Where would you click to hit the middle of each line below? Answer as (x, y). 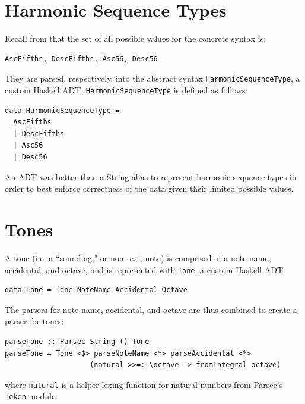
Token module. (31, 396)
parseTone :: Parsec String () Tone (77, 341)
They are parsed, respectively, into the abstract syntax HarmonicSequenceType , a (152, 78)
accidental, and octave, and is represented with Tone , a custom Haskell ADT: (145, 269)
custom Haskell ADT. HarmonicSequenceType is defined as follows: (126, 90)
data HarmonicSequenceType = (62, 110)
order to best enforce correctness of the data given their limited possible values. (149, 188)
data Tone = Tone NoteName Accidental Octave (96, 290)
